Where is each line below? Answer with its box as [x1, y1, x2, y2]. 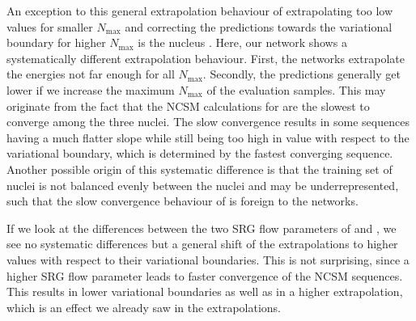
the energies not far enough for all [6, 65, 175, 82]
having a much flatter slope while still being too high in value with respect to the [6, 129, 410, 146]
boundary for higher [6, 34, 106, 51]
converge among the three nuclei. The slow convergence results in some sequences [6, 113, 410, 130]
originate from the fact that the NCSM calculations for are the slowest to [6, 97, 370, 114]
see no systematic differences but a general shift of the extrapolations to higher [6, 235, 398, 252]
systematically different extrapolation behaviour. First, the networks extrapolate [6, 49, 405, 66]
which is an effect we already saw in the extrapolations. [6, 298, 281, 315]
